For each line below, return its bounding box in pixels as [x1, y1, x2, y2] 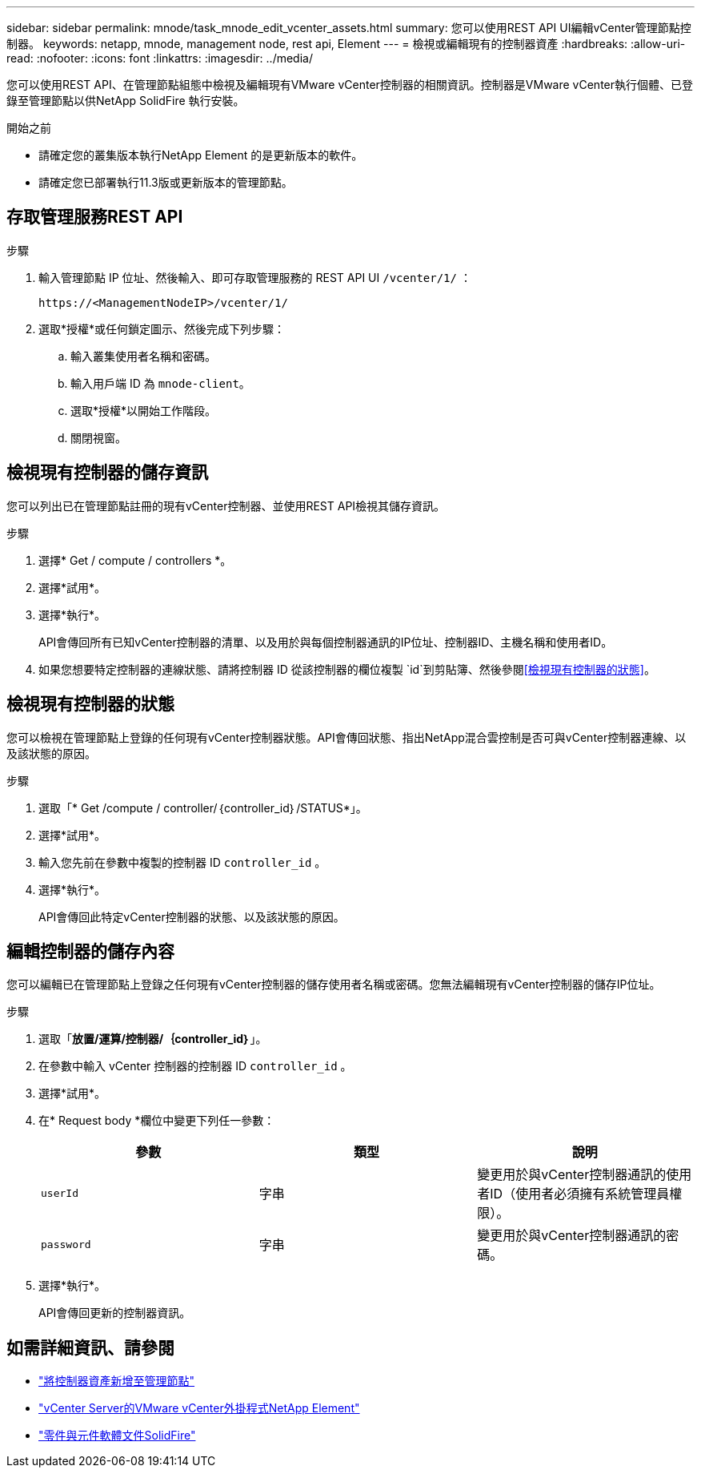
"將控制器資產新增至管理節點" [38, 1374, 195, 1388]
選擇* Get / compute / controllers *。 [38, 553, 232, 567]
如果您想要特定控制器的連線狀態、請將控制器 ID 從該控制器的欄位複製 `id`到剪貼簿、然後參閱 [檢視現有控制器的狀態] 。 [38, 662, 655, 676]
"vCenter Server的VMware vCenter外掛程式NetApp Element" [38, 1401, 360, 1416]
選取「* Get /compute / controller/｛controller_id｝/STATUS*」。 [38, 800, 367, 815]
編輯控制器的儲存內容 [6, 940, 174, 961]
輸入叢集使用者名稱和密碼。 [70, 348, 216, 363]
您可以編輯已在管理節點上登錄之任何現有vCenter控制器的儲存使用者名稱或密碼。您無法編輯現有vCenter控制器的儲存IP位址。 [6, 977, 661, 992]
